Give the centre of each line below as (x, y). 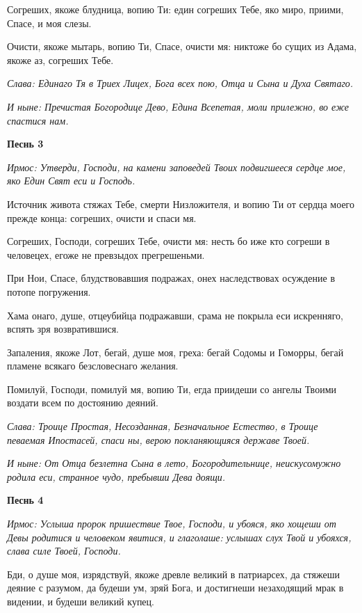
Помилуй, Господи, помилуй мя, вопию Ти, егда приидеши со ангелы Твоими (172, 389)
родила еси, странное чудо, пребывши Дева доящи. (116, 476)
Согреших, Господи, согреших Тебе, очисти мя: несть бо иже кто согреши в (168, 241)
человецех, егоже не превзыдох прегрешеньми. (106, 254)
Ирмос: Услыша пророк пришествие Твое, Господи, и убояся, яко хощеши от (172, 524)
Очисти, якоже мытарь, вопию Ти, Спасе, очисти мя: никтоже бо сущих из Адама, (182, 46)
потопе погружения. (49, 291)
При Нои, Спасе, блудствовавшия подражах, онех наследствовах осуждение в (171, 278)
